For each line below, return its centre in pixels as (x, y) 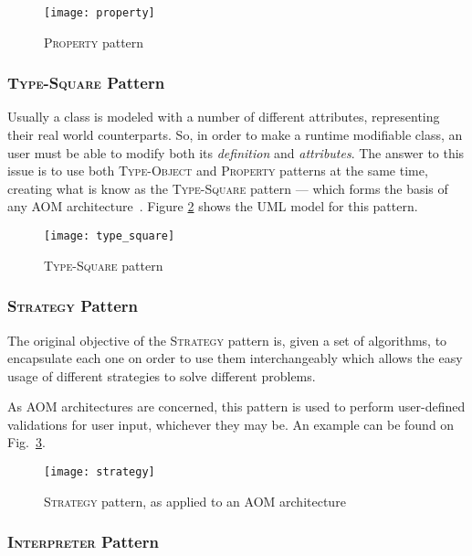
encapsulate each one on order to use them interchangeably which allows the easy (235, 358)
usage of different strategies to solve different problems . (162, 375)
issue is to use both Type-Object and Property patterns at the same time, (218, 171)
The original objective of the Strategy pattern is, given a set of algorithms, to (227, 340)
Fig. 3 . (26, 442)
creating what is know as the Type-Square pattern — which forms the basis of (228, 188)
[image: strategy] (100, 472)
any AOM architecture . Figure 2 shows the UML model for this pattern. (213, 206)
